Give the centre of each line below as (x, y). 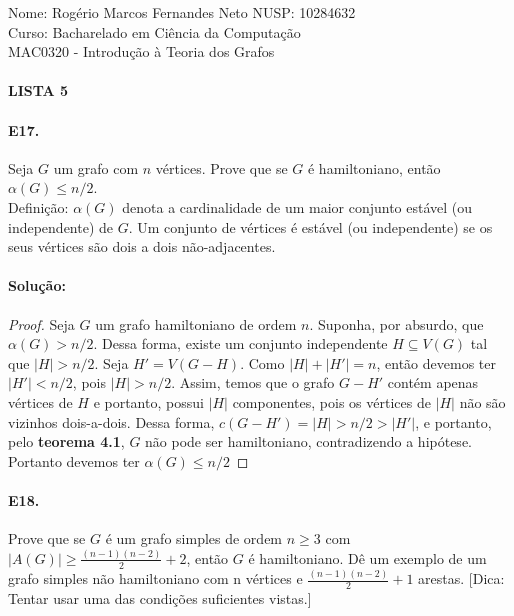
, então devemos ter (436, 362)
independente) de (61, 226)
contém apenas (433, 382)
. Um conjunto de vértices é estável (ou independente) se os (310, 226)
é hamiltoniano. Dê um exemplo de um (367, 557)
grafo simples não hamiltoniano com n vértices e (155, 578)
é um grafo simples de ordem (194, 538)
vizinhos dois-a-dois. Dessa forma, (111, 421)
